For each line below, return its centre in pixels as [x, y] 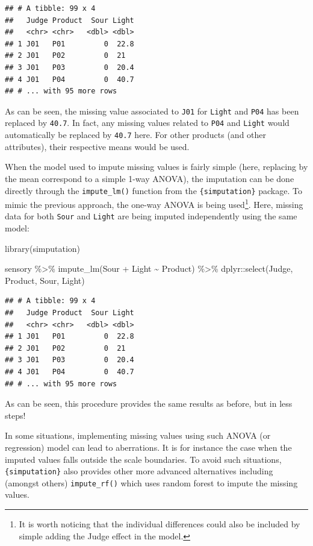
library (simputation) [43, 248]
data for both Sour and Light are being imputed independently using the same [151, 216]
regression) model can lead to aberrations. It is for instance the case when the [148, 447]
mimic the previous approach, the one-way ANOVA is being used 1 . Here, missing [154, 203]
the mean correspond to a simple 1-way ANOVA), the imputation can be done [150, 178]
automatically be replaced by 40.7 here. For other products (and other [136, 135]
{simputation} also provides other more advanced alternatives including [139, 471]
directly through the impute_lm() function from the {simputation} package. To [153, 190]
